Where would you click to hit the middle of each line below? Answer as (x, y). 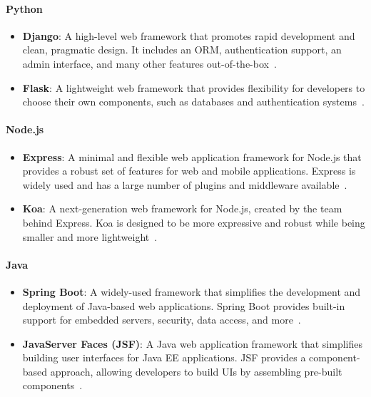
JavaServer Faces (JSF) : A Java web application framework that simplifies (193, 343)
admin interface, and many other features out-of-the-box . (149, 63)
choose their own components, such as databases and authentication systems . (193, 102)
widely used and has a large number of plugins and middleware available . (185, 184)
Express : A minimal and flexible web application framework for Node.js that (192, 156)
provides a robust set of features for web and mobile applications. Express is (189, 171)
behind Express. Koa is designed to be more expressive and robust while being (194, 222)
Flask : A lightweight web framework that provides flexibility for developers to (194, 87)
